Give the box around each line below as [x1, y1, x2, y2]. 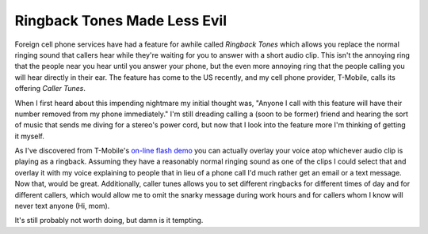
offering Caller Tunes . [14, 84, 86, 93]
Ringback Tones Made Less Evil [14, 12, 227, 29]
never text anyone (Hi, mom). [14, 202, 110, 211]
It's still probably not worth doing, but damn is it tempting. [14, 216, 204, 225]
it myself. [14, 131, 45, 141]
